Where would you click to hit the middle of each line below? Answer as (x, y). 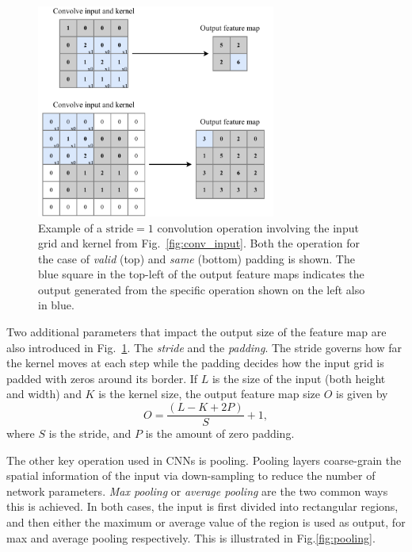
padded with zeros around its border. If (102, 378)
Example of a (71, 227)
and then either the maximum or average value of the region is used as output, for (206, 522)
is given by (362, 394)
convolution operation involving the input (258, 227)
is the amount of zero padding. (220, 433)
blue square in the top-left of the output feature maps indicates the (201, 274)
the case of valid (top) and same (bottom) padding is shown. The (196, 258)
